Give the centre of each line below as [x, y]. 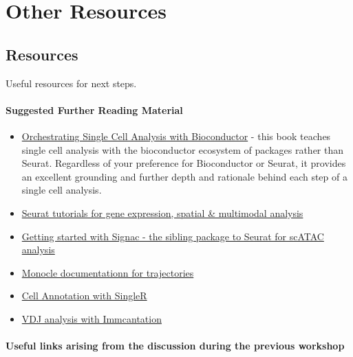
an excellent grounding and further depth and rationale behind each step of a [184, 176]
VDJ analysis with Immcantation [92, 318]
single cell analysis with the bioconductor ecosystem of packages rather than [183, 149]
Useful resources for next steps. [71, 83]
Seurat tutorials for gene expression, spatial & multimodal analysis [162, 212]
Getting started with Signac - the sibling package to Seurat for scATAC [173, 236]
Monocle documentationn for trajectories [108, 272]
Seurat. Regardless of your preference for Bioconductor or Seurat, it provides [184, 163]
